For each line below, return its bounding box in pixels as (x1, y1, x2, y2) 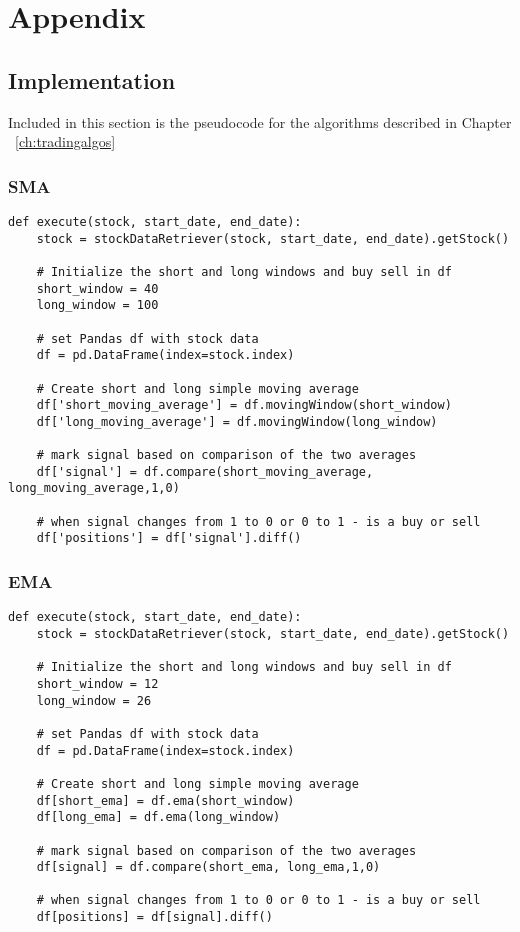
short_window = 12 (36, 676, 159, 691)
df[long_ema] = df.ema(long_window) (36, 810, 281, 825)
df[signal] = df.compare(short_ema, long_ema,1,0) (36, 860, 381, 875)
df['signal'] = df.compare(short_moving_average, (36, 464, 374, 479)
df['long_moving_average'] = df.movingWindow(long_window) (36, 414, 438, 429)
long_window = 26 (36, 693, 152, 708)
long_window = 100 (36, 298, 159, 313)
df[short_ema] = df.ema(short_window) (36, 793, 295, 808)
